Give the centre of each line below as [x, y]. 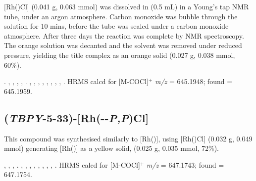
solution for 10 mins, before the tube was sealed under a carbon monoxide [116, 26]
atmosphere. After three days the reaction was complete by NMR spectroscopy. [124, 35]
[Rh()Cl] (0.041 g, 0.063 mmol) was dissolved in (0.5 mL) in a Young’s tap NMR [127, 6]
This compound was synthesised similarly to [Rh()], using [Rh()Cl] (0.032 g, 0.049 [128, 138]
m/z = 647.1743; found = [185, 164]
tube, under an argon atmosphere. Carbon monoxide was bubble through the [121, 16]
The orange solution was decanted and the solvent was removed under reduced [123, 45]
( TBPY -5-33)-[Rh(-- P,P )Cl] [77, 117]
